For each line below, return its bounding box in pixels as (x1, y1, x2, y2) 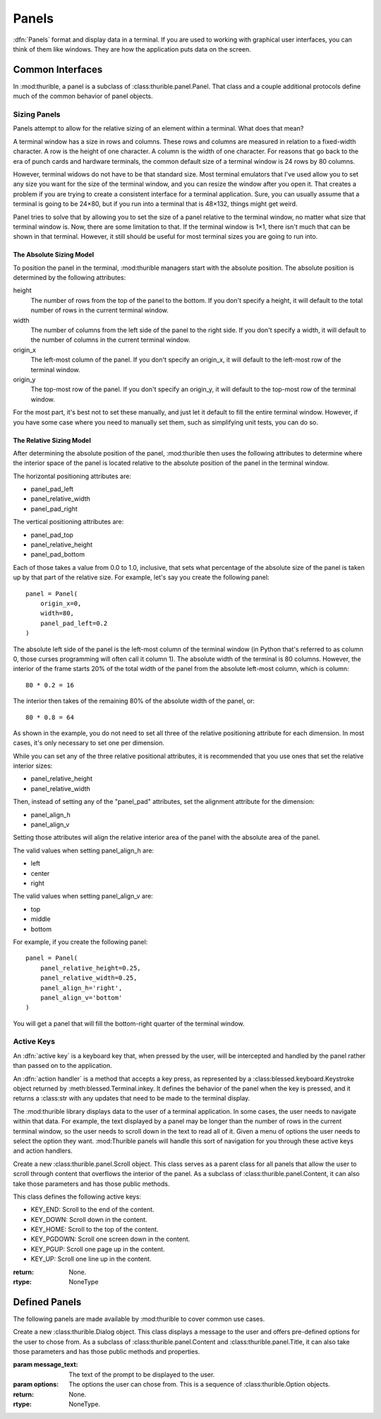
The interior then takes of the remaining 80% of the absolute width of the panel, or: (13, 696, 255, 706)
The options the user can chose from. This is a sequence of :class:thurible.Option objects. (68, 1380, 331, 1389)
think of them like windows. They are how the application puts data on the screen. (13, 44, 252, 53)
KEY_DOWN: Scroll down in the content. (30, 1215, 147, 1223)
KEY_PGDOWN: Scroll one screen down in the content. (30, 1235, 190, 1243)
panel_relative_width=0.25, (40, 974, 138, 982)
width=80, (40, 610, 74, 617)
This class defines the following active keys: (13, 1192, 141, 1201)
